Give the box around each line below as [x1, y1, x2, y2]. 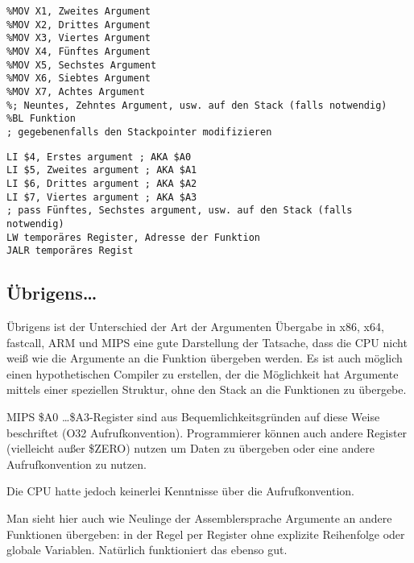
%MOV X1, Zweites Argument [6, 6, 151, 17]
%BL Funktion [6, 113, 76, 125]
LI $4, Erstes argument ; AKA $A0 [6, 151, 192, 163]
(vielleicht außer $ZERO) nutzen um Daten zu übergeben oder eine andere [6, 440, 375, 457]
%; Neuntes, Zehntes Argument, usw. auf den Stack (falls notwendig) [6, 99, 387, 111]
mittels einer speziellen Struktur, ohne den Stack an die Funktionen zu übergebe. [6, 381, 407, 398]
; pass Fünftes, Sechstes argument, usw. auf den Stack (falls [6, 205, 353, 217]
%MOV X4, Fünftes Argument [6, 45, 151, 57]
